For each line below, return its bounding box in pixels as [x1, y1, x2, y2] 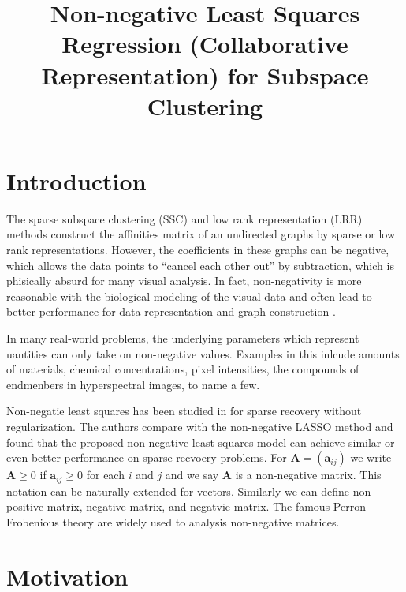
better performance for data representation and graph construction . [6, 303, 336, 320]
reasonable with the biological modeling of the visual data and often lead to [6, 287, 372, 304]
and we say [165, 466, 219, 483]
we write [350, 449, 392, 466]
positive [6, 498, 44, 515]
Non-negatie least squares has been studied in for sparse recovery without [6, 403, 362, 419]
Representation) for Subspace [41, 58, 369, 91]
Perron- [333, 498, 370, 515]
